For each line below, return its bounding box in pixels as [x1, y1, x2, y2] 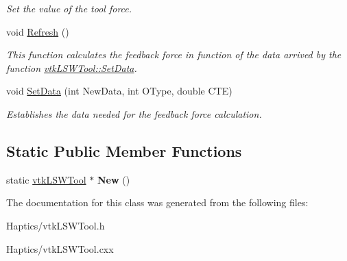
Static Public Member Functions [6, 140, 242, 161]
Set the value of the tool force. [6, 1, 132, 15]
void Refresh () [6, 24, 69, 38]
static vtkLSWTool [6, 172, 86, 186]
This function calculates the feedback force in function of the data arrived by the [6, 47, 342, 62]
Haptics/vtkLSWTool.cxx [6, 241, 114, 256]
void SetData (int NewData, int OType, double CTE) [6, 84, 232, 98]
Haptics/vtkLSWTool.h [6, 218, 105, 232]
